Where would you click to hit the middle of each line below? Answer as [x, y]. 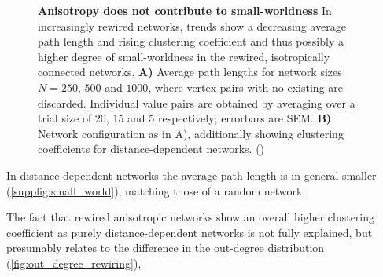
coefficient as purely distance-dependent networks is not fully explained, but [190, 232]
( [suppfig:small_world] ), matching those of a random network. [156, 190]
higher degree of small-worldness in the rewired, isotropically [184, 56]
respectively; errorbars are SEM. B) [245, 118]
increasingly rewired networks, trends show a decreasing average [192, 26]
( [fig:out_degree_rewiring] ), [74, 262]
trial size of [65, 118]
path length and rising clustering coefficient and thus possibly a [191, 41]
